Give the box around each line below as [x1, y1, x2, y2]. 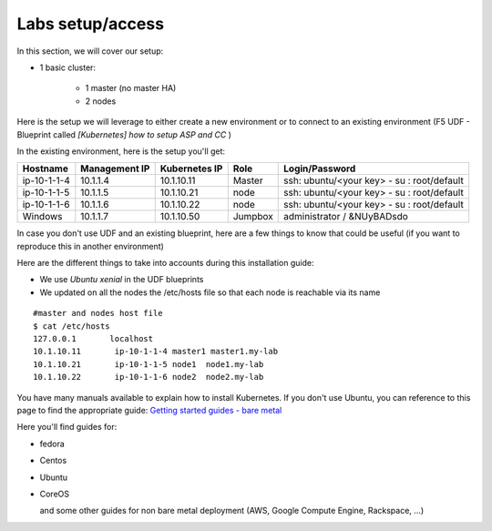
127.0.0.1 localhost [33, 333, 154, 344]
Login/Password [283, 162, 356, 175]
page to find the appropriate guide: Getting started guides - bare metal [16, 404, 282, 415]
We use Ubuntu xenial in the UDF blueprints [39, 274, 204, 285]
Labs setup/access [16, 14, 164, 34]
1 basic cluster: [39, 62, 96, 73]
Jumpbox [232, 210, 273, 223]
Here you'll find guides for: [16, 422, 118, 433]
